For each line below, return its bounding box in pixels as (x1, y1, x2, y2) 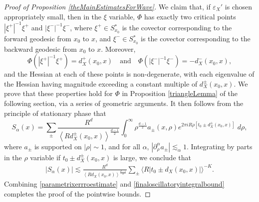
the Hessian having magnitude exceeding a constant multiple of (4, 78, 198, 89)
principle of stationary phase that (4, 107, 106, 118)
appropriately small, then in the (4, 11, 102, 21)
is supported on (34, 141, 82, 151)
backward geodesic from (4, 43, 77, 54)
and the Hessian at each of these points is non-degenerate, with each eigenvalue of (4, 69, 255, 79)
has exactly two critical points (144, 11, 236, 21)
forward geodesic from (4, 33, 71, 43)
